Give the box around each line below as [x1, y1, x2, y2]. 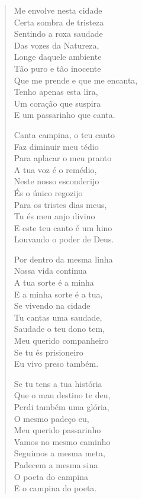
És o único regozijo [14, 186, 83, 199]
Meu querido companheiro [14, 334, 109, 347]
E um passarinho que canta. [14, 108, 115, 121]
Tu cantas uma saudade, [14, 311, 102, 323]
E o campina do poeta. [14, 482, 97, 494]
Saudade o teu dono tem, [14, 322, 105, 335]
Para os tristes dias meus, [14, 198, 107, 210]
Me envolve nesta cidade [14, 4, 102, 16]
